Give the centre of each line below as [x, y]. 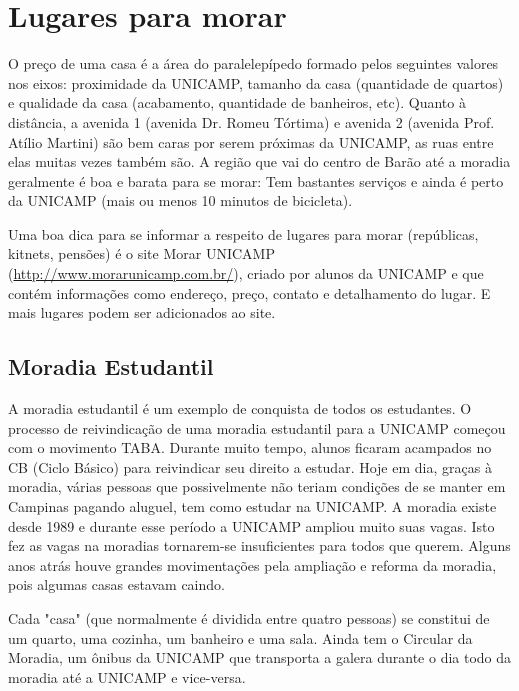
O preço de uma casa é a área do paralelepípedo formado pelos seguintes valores [253, 63]
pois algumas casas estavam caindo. [116, 584]
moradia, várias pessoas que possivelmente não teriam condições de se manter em [257, 486]
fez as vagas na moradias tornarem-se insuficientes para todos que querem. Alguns [259, 545]
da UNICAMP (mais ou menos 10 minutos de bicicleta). [180, 200]
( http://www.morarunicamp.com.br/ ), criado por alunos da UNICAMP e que [246, 273]
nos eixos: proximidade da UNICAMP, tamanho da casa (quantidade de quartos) [256, 82]
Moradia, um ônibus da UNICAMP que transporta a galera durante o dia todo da [260, 657]
